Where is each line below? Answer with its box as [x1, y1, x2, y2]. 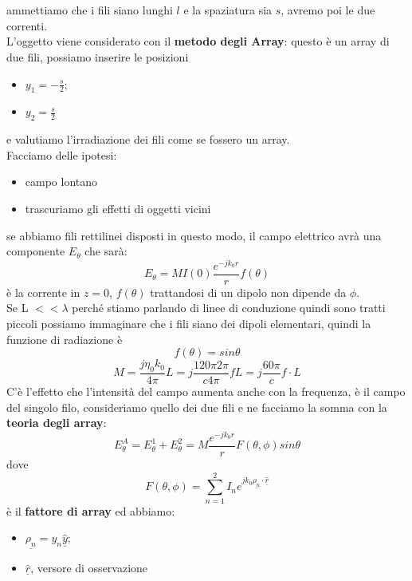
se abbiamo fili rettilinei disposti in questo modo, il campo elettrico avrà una [6, 227, 382, 243]
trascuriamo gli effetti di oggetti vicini [25, 200, 211, 216]
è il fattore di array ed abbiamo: [6, 502, 175, 519]
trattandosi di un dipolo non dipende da [150, 283, 347, 300]
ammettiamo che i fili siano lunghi [6, 2, 173, 18]
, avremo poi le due [281, 2, 375, 18]
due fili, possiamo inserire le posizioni [6, 48, 189, 65]
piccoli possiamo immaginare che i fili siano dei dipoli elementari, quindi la [6, 315, 371, 332]
